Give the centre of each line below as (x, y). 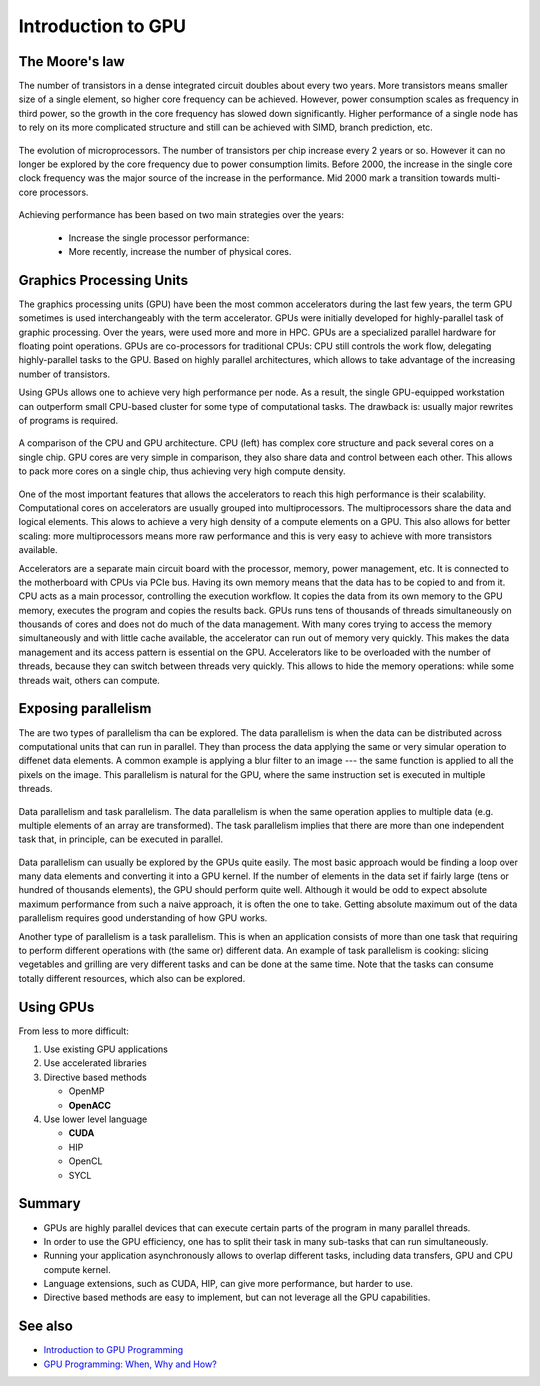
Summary (49, 1203)
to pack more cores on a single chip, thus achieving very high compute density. (182, 471)
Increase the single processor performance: (159, 237)
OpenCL (85, 1161)
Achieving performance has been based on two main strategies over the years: (181, 215)
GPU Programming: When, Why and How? (130, 1364)
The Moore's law (71, 61)
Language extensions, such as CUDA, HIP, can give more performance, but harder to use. (228, 1284)
